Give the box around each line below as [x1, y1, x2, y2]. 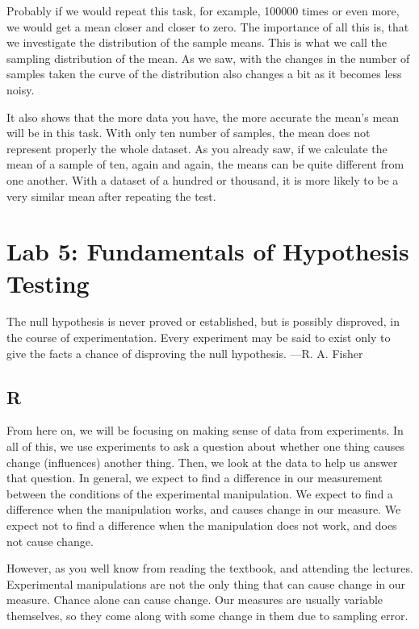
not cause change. [6, 532, 94, 549]
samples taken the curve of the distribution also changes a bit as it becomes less [6, 65, 402, 82]
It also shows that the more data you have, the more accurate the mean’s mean [6, 108, 400, 125]
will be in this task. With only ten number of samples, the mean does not [6, 124, 371, 141]
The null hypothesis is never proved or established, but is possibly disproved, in [6, 313, 400, 330]
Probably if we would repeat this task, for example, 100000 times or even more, [6, 2, 400, 19]
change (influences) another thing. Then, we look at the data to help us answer [6, 453, 398, 470]
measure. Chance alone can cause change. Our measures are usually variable [6, 591, 383, 608]
